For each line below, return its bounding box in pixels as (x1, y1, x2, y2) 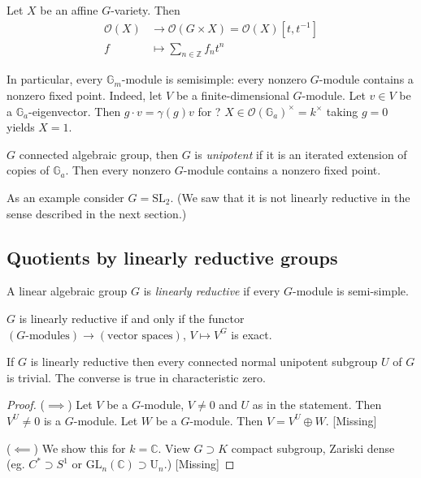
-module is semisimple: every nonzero (121, 71, 307, 88)
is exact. (231, 325, 272, 342)
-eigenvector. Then (28, 102, 121, 119)
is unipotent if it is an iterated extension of (194, 145, 407, 162)
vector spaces (106, 329, 173, 342)
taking (326, 102, 358, 119)
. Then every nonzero (65, 161, 171, 179)
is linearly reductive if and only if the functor (19, 310, 245, 326)
